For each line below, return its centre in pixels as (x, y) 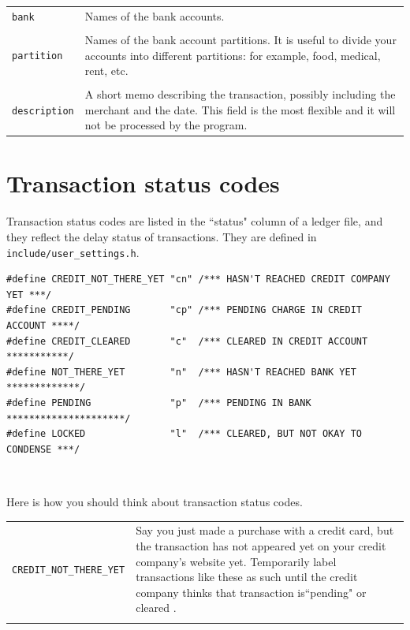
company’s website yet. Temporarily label (236, 561)
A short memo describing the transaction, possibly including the (240, 94)
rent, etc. (106, 71)
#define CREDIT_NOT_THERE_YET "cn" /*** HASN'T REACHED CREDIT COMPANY (198, 280)
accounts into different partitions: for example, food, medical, (233, 55)
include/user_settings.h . (73, 252)
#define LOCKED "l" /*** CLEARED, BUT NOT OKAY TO (184, 434)
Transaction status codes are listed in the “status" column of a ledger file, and (195, 221)
